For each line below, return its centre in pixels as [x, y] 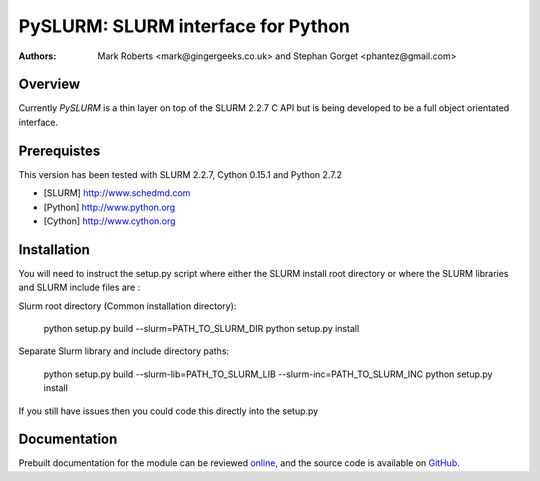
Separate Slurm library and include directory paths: [124, 351]
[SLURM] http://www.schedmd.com [117, 193]
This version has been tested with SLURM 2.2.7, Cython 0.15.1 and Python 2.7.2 [180, 174]
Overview [49, 84]
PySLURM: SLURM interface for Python [184, 26]
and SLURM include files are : [79, 287]
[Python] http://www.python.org [109, 207]
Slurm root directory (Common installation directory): [127, 306]
